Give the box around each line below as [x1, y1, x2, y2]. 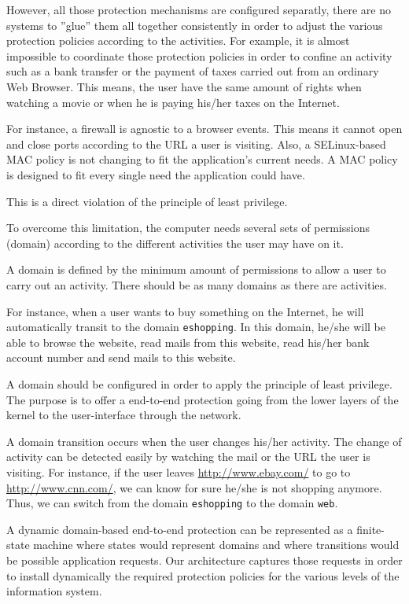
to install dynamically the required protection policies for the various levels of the [6, 567, 400, 584]
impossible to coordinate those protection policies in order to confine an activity [6, 47, 392, 64]
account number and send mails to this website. [6, 349, 236, 366]
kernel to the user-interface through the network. [6, 407, 241, 423]
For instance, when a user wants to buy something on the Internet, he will [6, 303, 364, 319]
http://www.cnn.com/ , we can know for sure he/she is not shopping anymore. [6, 479, 382, 495]
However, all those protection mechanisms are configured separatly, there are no [6, 2, 391, 17]
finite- [356, 521, 385, 537]
